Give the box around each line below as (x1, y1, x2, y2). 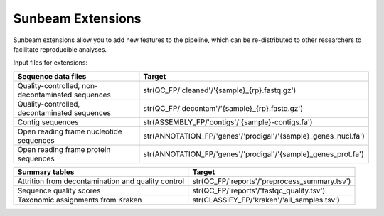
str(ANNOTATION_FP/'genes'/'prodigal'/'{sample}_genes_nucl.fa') (143, 131, 366, 141)
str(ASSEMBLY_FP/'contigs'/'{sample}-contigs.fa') (143, 117, 313, 127)
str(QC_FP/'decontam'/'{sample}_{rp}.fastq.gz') (143, 103, 304, 113)
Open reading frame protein (17, 144, 111, 154)
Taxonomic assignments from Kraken (17, 195, 142, 205)
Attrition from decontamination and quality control (17, 176, 185, 186)
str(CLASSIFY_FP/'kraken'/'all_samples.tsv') (192, 195, 341, 205)
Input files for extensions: (13, 58, 88, 67)
